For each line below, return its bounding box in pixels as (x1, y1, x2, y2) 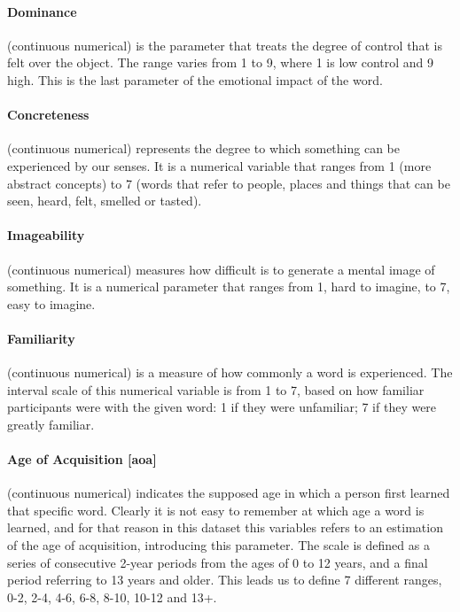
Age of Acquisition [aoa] (7, 450, 157, 469)
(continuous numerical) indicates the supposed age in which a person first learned (7, 484, 450, 502)
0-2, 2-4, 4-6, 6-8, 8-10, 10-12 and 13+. (7, 587, 217, 606)
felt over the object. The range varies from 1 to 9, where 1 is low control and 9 (7, 53, 433, 72)
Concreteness (7, 105, 90, 124)
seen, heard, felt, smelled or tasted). (7, 191, 202, 210)
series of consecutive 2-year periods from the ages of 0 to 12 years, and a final (7, 553, 428, 571)
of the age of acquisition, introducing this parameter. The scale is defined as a (7, 536, 430, 554)
